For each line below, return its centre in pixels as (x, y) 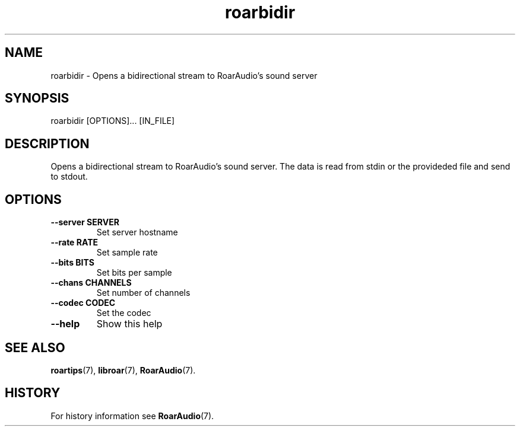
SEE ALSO (35, 347)
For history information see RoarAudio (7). (132, 416)
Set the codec (124, 313)
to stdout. (69, 177)
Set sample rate (127, 253)
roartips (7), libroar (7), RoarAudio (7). (123, 370)
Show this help (129, 324)
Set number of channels (143, 293)
